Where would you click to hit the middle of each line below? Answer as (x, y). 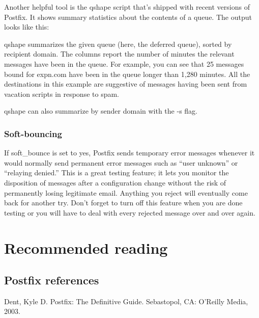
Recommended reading (86, 247)
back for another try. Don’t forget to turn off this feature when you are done (123, 203)
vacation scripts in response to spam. (62, 94)
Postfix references (52, 280)
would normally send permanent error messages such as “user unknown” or (121, 162)
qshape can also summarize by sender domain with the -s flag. (101, 111)
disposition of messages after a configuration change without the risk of (115, 182)
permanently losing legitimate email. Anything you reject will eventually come (126, 192)
